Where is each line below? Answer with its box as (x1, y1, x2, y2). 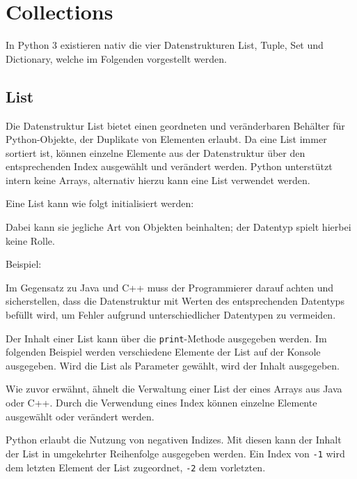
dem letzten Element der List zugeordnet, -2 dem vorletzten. (6, 459, 266, 474)
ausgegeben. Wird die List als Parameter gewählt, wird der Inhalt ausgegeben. (6, 358, 340, 372)
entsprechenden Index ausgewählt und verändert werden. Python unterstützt (6, 159, 333, 174)
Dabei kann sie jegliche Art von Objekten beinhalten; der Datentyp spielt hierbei (6, 220, 351, 234)
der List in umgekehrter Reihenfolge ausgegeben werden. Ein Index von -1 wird (6, 446, 345, 460)
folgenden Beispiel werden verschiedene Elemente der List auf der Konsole (6, 344, 321, 359)
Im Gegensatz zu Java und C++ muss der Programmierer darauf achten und (6, 280, 334, 294)
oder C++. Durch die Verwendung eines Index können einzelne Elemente (6, 395, 317, 410)
